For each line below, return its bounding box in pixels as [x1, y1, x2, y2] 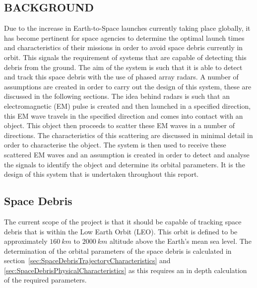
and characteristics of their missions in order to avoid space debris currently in [4, 42, 243, 53]
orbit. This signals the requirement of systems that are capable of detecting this [4, 52, 247, 62]
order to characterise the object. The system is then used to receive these [4, 140, 226, 150]
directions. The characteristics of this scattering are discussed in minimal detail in [4, 130, 253, 140]
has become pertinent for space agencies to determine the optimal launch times [4, 32, 245, 43]
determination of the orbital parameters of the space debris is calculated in [4, 245, 232, 256]
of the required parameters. [4, 275, 87, 285]
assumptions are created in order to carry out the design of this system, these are [4, 81, 252, 91]
